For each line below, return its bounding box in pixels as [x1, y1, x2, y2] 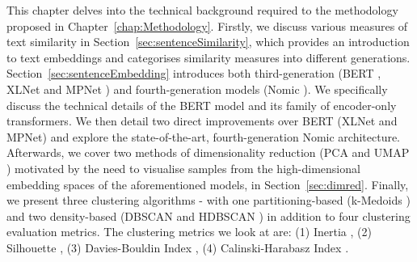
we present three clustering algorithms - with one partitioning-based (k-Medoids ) [6, 192, 411, 209]
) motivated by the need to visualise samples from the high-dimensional [6, 159, 360, 176]
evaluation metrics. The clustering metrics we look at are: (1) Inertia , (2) [6, 223, 372, 240]
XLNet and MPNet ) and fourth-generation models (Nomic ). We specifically [6, 80, 388, 97]
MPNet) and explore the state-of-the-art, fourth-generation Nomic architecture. [6, 128, 401, 145]
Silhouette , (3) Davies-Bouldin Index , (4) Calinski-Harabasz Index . [6, 239, 349, 256]
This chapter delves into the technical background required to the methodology [6, 2, 398, 18]
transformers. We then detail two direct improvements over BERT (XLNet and [6, 112, 398, 129]
